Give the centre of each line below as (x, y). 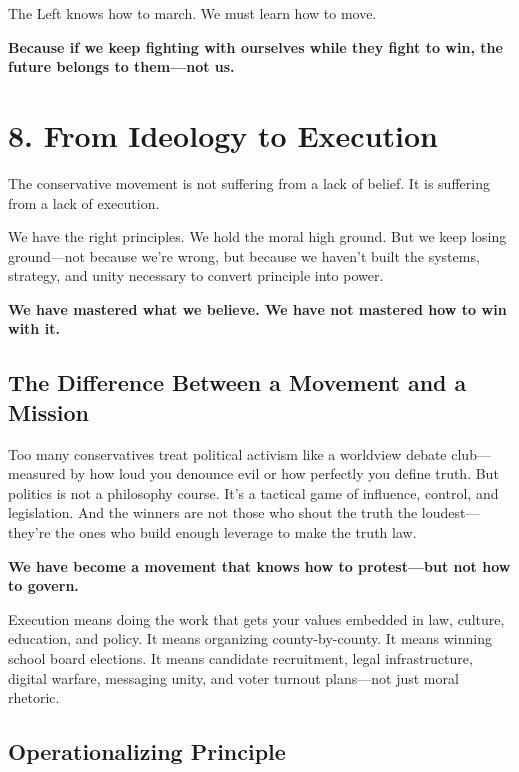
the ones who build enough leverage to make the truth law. (236, 532)
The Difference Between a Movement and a (237, 382)
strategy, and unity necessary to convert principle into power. (196, 275)
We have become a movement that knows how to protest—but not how (259, 565)
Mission (48, 411)
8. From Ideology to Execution (223, 134)
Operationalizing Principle (147, 751)
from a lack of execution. (84, 202)
